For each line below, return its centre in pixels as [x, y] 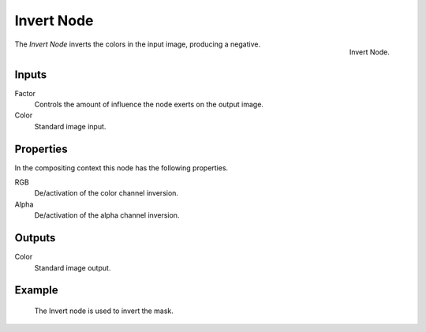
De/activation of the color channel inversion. [106, 193]
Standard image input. [70, 126]
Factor [25, 93]
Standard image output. [73, 267]
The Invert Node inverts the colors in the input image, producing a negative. [137, 44]
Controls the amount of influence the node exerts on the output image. [149, 104]
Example [36, 291]
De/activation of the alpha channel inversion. [107, 215]
